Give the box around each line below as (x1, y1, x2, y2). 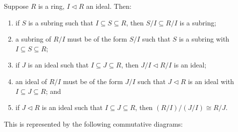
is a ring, (38, 1, 65, 11)
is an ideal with (188, 76, 234, 86)
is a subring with (179, 34, 230, 44)
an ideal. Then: (86, 1, 131, 11)
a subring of (15, 34, 51, 44)
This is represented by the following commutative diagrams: (4, 118, 183, 129)
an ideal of (15, 76, 47, 86)
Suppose (4, 1, 29, 11)
